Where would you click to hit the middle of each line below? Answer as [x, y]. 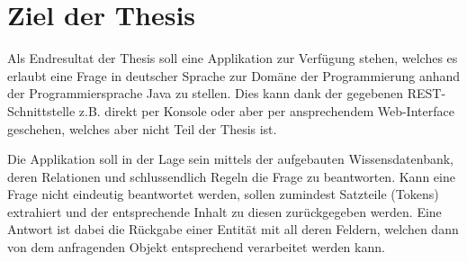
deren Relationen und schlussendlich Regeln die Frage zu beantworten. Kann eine [231, 176]
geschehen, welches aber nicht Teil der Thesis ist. [142, 128]
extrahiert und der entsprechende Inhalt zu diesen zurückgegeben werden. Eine [225, 211]
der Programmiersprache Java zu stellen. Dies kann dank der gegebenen [206, 93]
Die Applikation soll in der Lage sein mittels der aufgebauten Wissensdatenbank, [231, 159]
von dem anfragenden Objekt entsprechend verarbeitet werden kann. [196, 247]
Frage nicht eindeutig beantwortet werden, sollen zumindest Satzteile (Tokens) [223, 194]
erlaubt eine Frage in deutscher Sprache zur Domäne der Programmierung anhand [234, 75]
